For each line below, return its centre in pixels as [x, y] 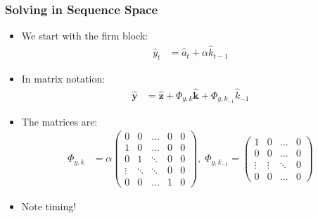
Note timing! [49, 206]
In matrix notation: [63, 78]
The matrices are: [59, 121]
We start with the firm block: [85, 36]
